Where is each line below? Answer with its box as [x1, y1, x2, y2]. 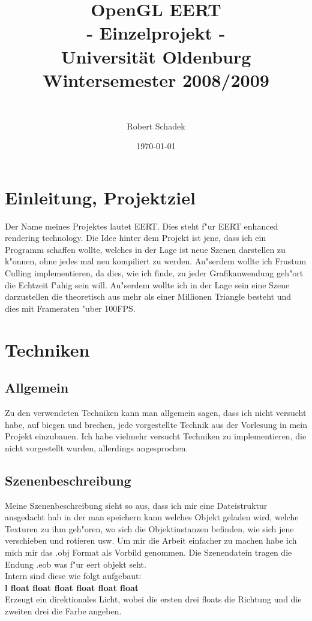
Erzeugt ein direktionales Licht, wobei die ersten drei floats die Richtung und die [5, 593, 302, 605]
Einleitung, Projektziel [5, 185, 196, 209]
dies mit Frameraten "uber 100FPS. [5, 302, 136, 314]
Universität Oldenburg [61, 44, 251, 68]
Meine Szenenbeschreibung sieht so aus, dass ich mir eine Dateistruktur [5, 499, 268, 511]
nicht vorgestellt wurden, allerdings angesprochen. [5, 441, 188, 454]
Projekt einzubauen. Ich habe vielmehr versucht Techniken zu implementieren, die [5, 430, 307, 442]
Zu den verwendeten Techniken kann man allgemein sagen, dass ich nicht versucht [5, 406, 307, 418]
